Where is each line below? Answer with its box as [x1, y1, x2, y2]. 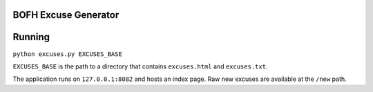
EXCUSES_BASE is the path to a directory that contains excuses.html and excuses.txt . [12, 62, 268, 71]
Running [12, 31, 50, 43]
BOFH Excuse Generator [12, 9, 119, 21]
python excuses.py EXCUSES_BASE [12, 50, 122, 58]
